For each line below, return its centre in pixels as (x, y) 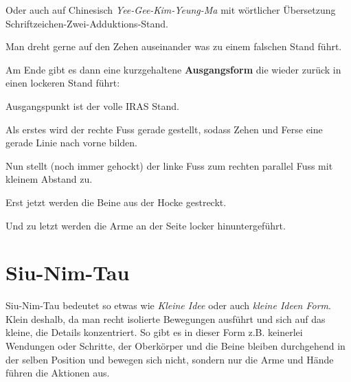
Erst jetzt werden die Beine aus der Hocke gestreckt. (116, 202)
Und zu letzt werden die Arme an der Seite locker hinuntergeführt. (146, 225)
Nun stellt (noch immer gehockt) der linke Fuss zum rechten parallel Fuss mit (169, 165)
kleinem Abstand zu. (49, 179)
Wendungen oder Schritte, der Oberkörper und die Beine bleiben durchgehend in (175, 346)
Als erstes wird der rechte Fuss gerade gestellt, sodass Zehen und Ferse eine (164, 129)
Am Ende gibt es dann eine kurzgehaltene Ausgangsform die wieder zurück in (173, 69)
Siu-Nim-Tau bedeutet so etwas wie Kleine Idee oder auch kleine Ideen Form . (168, 305)
